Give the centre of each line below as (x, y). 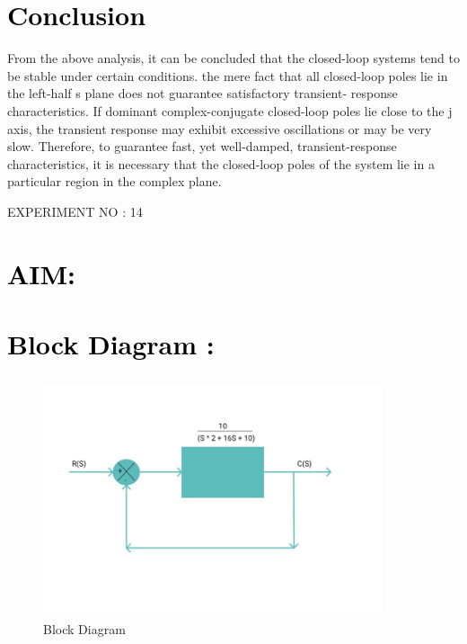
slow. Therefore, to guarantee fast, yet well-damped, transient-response (202, 146)
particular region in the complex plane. (115, 181)
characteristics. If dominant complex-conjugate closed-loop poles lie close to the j (230, 110)
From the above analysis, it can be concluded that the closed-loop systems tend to (233, 58)
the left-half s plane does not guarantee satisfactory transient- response (203, 93)
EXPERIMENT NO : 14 (75, 211)
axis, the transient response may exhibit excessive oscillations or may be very (220, 128)
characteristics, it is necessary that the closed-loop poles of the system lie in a (221, 163)
